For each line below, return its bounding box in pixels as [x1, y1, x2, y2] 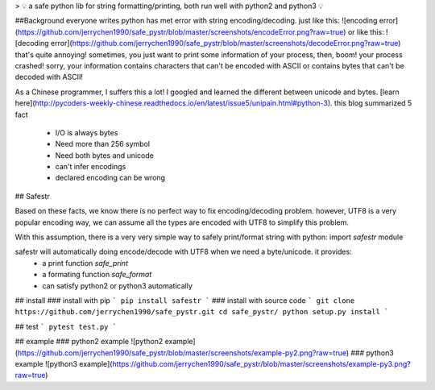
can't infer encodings [55, 162, 126, 172]
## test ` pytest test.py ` [14, 322, 117, 331]
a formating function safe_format [42, 270, 152, 280]
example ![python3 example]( [14, 359, 113, 368]
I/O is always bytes [55, 127, 118, 137]
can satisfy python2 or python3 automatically [42, 280, 193, 290]
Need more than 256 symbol [55, 139, 151, 149]
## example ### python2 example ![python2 [14, 337, 164, 346]
